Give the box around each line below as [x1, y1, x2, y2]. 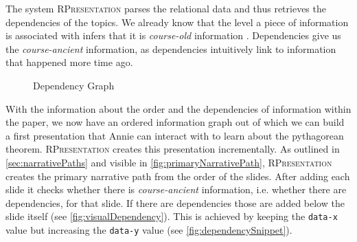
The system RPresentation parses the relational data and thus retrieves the [5, 1, 326, 15]
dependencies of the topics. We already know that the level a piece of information [5, 14, 349, 29]
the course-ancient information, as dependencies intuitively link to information [5, 41, 336, 56]
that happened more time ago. [5, 55, 133, 69]
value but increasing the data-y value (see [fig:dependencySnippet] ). [5, 222, 292, 236]
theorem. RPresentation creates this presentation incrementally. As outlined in [5, 142, 340, 156]
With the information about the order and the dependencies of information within [5, 101, 352, 115]
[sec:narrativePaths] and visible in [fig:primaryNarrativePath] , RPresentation [5, 155, 332, 169]
